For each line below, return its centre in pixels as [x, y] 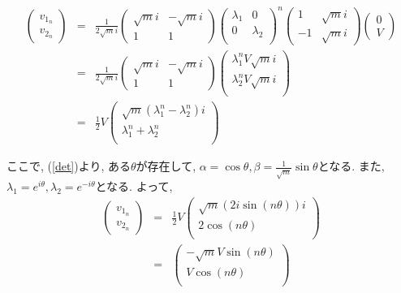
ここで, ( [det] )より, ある [69, 166]
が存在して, [166, 166]
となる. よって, [134, 186]
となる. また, [351, 166]
